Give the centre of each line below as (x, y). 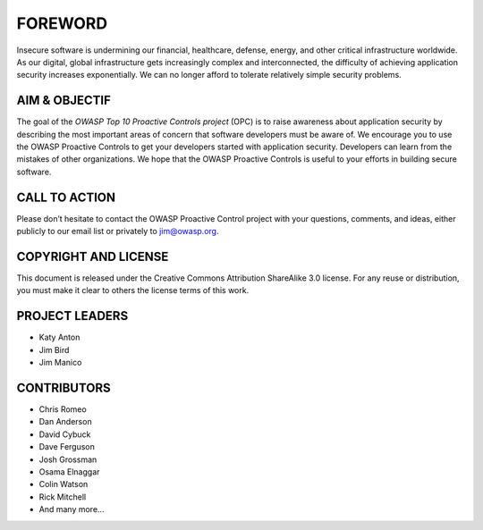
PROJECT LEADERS (72, 316)
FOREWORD (62, 23)
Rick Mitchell (63, 497)
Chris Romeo (63, 409)
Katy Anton (59, 337)
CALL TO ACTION (66, 197)
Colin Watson (64, 484)
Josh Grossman (68, 459)
